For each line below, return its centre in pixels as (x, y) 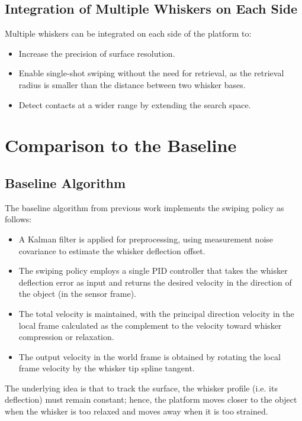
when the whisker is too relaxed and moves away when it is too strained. (136, 411)
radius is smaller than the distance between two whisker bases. (132, 84)
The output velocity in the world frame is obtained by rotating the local (150, 356)
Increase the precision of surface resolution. (97, 53)
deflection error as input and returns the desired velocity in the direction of (155, 282)
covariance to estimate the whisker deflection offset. (112, 250)
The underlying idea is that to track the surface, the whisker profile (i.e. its (141, 388)
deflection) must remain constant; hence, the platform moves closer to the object (151, 399)
